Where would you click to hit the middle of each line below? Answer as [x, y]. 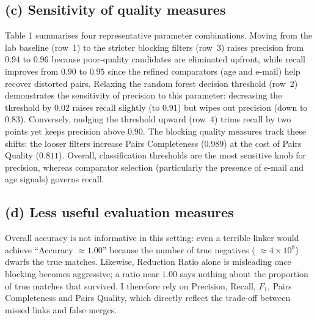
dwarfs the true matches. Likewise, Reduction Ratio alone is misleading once [148, 262]
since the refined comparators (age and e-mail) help [204, 71]
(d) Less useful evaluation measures [119, 212]
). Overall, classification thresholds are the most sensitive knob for [182, 155]
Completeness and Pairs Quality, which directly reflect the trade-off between [148, 298]
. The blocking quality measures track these [224, 131]
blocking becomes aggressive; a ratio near [82, 273]
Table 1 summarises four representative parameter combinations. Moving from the [159, 35]
